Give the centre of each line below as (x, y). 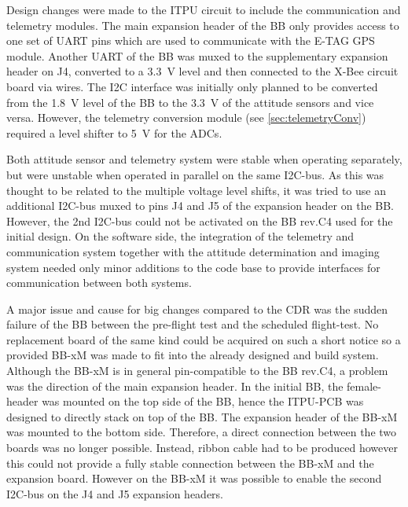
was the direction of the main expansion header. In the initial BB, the (175, 386)
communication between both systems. (99, 283)
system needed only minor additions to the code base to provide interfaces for (193, 267)
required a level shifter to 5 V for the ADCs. (114, 132)
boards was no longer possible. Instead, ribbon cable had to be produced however (202, 448)
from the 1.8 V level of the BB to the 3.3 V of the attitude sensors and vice (190, 102)
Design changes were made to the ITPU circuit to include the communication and (204, 9)
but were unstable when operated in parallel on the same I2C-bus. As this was (195, 174)
